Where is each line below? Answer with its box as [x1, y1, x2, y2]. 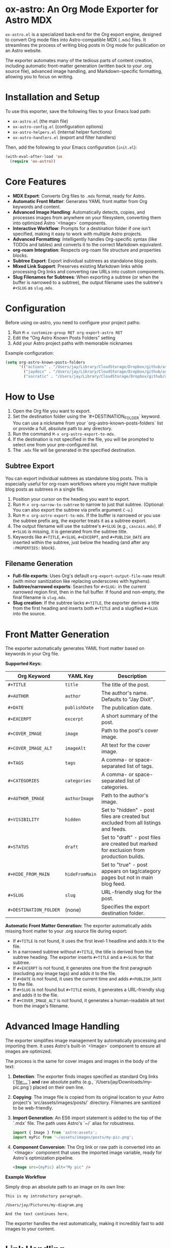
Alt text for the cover [101, 742, 151, 749]
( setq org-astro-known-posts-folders [5, 360, 85, 365]
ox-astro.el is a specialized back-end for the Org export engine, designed [5, 31, 162, 37]
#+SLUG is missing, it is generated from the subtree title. [12, 528, 128, 534]
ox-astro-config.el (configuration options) [12, 123, 103, 129]
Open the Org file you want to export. [12, 408, 91, 414]
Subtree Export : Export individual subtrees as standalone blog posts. [12, 258, 158, 264]
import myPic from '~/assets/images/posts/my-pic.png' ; [12, 1135, 134, 1140]
